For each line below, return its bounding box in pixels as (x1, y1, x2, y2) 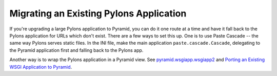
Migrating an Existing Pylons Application (9, 8, 187, 19)
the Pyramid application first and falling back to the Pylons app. (9, 47, 144, 53)
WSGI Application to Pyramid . (9, 64, 72, 70)
